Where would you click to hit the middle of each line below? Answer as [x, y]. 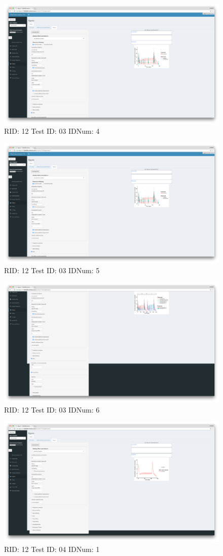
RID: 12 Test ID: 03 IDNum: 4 [52, 131]
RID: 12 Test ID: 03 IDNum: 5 [52, 270]
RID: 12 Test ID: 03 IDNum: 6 [52, 409]
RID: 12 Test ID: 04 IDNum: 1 [52, 549]
